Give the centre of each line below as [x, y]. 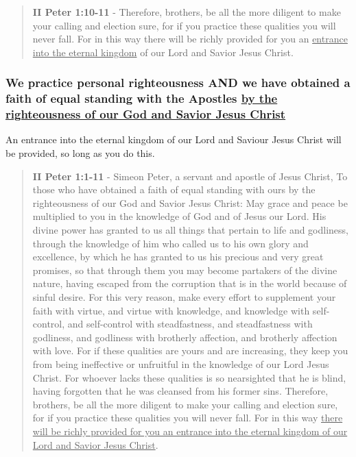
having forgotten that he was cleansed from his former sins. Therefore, [180, 391]
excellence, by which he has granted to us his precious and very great [178, 257]
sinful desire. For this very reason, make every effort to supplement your [184, 296]
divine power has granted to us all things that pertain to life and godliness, [191, 230]
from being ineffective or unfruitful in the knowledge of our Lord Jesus [181, 363]
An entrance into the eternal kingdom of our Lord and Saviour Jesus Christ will [174, 139]
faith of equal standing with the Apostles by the [142, 98]
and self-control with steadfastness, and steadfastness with [190, 324]
